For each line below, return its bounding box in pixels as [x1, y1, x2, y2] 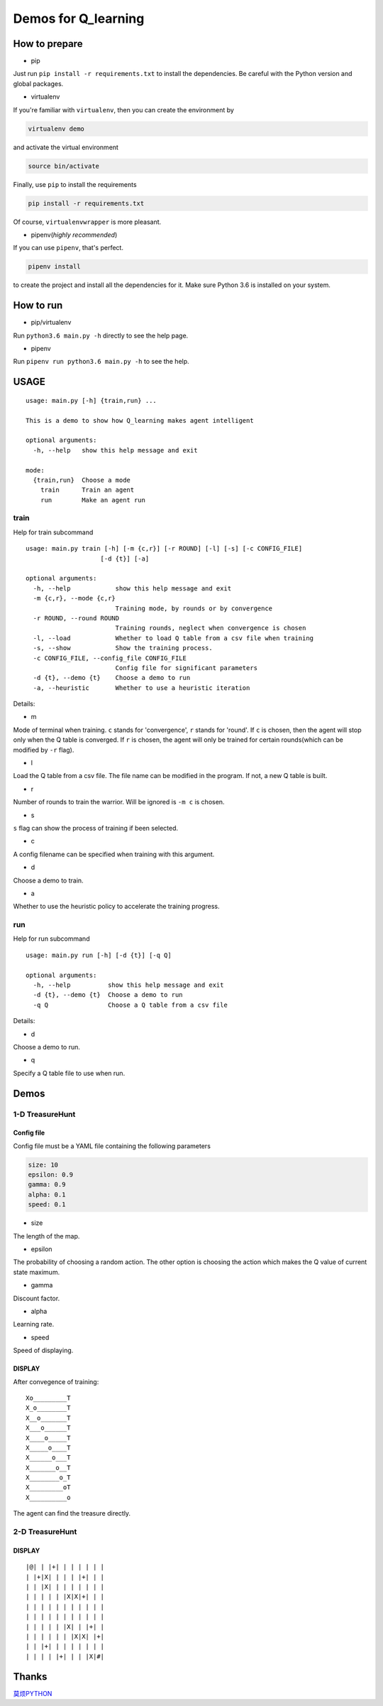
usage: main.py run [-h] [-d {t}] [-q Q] [26, 951, 172, 959]
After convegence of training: [13, 1377, 99, 1386]
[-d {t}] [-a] [100, 554, 150, 563]
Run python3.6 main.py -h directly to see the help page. [13, 331, 189, 340]
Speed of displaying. [13, 1346, 74, 1355]
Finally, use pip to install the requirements [13, 180, 138, 188]
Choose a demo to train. [13, 876, 84, 885]
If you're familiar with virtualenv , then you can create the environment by [13, 105, 234, 114]
